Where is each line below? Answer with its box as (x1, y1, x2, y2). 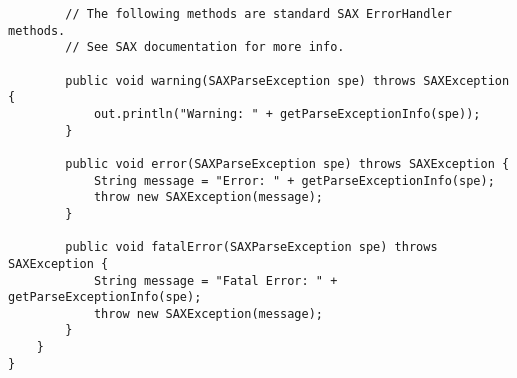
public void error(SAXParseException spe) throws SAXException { (65, 156, 510, 171)
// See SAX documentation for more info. (65, 40, 345, 55)
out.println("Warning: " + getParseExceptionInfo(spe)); (93, 106, 481, 121)
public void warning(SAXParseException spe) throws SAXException (65, 73, 510, 88)
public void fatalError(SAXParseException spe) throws (65, 240, 438, 255)
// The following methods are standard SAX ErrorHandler (65, 7, 452, 21)
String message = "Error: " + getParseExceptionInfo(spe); (93, 173, 495, 188)
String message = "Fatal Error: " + (93, 273, 338, 288)
